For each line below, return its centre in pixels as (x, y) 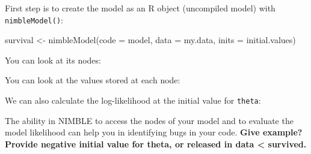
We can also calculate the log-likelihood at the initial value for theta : (133, 100)
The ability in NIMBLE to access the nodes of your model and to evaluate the (149, 120)
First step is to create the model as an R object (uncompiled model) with (140, 8)
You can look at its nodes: (53, 60)
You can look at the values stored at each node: (93, 80)
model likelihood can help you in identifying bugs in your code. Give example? (154, 132)
